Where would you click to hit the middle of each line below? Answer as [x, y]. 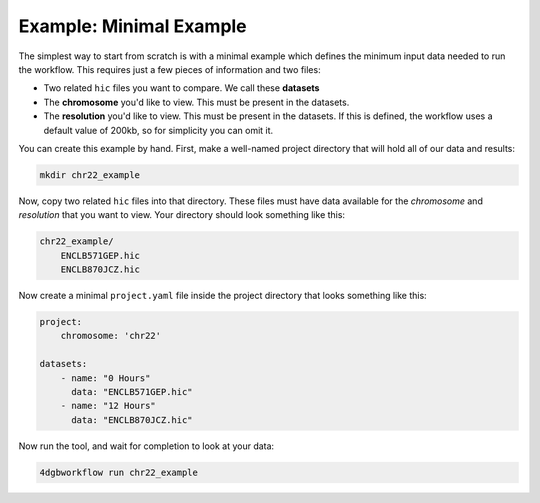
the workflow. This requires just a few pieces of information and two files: [169, 69]
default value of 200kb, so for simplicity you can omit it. [158, 130]
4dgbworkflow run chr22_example [119, 472]
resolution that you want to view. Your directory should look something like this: [181, 215]
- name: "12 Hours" [108, 406]
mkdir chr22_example [89, 174]
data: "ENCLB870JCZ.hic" [132, 419]
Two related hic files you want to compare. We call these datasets [181, 88]
